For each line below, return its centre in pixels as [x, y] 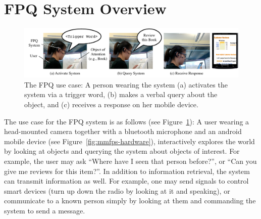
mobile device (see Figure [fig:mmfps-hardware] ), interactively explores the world [129, 141]
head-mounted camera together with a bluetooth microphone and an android [123, 131]
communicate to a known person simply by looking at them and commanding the [130, 201]
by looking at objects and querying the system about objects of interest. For [122, 151]
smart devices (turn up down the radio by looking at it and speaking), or [117, 190]
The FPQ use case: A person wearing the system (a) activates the [126, 84]
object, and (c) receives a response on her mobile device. [111, 104]
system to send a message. [45, 210]
